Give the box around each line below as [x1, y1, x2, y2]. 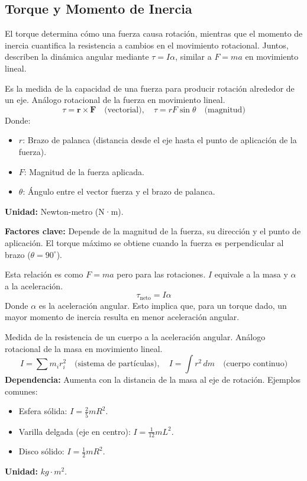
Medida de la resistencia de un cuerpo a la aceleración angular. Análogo [5, 330, 266, 343]
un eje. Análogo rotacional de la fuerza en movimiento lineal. [5, 93, 225, 106]
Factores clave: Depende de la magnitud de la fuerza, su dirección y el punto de [5, 225, 301, 237]
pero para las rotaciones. [117, 268, 206, 280]
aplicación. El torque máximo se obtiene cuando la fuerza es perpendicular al [5, 236, 284, 248]
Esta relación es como [5, 268, 83, 280]
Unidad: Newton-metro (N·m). [5, 205, 124, 217]
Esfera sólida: [18, 405, 67, 417]
